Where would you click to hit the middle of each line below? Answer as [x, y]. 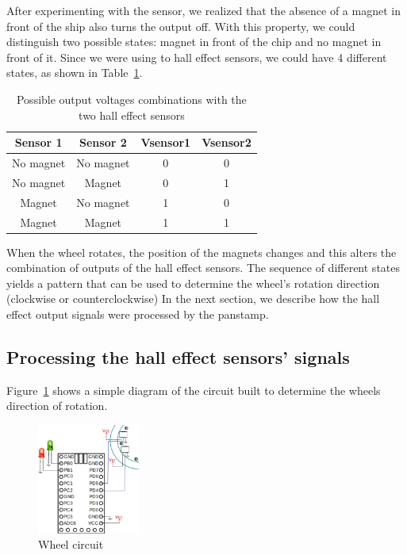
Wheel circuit [71, 544]
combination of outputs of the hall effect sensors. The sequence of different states [203, 268]
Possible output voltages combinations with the [131, 99]
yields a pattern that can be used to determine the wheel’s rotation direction [193, 283]
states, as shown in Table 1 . [75, 73]
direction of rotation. [57, 406]
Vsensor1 [166, 142]
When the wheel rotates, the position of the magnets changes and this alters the [202, 252]
